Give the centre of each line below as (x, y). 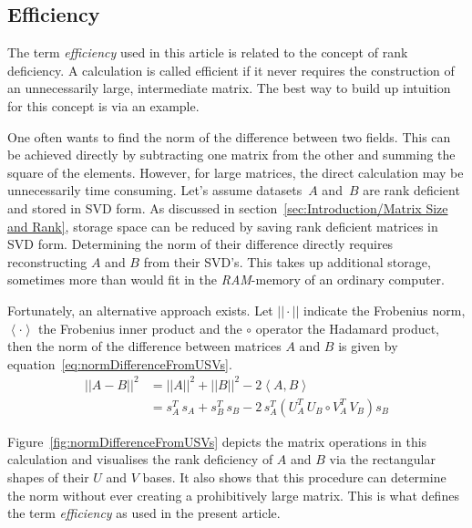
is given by (368, 346)
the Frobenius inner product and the (140, 328)
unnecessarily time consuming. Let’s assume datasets (155, 190)
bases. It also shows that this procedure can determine (294, 477)
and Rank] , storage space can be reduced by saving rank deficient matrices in (223, 226)
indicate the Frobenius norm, (385, 310)
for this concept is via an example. (103, 105)
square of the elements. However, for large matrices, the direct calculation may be (236, 172)
